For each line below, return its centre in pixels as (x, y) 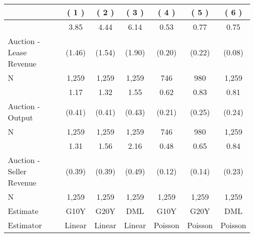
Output (21, 117)
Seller (17, 171)
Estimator (25, 225)
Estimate (23, 211)
